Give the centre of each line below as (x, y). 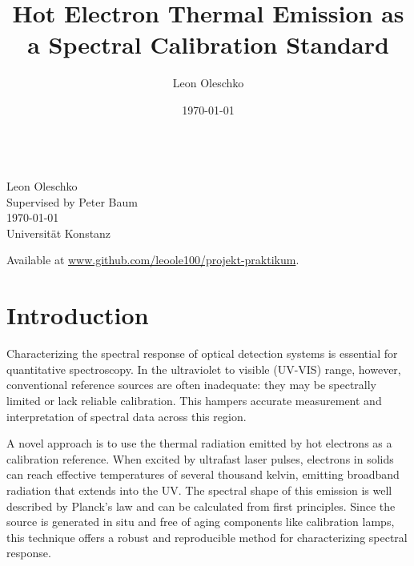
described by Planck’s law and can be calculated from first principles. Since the (201, 506)
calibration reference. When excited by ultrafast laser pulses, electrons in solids (200, 458)
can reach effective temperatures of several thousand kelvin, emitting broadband (203, 474)
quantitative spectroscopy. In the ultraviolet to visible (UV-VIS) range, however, (204, 369)
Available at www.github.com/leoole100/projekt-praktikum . (153, 260)
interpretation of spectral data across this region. (127, 416)
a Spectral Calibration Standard (208, 44)
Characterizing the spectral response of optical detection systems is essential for (202, 353)
